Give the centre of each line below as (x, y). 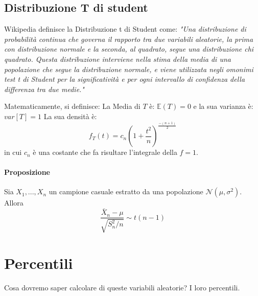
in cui (13, 152)
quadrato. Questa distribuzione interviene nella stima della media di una (118, 59)
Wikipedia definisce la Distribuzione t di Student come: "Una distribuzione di (125, 29)
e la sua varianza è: (223, 106)
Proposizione (27, 172)
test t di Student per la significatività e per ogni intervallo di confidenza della (125, 79)
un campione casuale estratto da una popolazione (126, 191)
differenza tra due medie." (44, 89)
